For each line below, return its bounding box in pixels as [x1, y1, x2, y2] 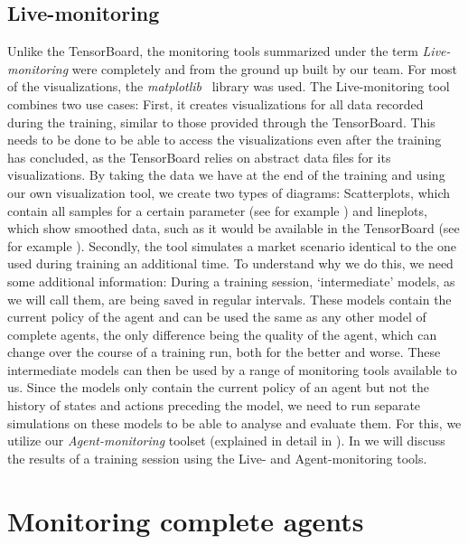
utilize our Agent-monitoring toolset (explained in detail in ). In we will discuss [7, 431, 445, 450]
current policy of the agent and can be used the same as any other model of [7, 307, 426, 326]
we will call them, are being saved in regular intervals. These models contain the [7, 289, 452, 308]
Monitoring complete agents [7, 502, 364, 539]
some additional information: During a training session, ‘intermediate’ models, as [7, 271, 455, 290]
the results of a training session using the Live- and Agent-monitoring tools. [7, 448, 427, 467]
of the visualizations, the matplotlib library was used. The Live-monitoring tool [7, 77, 450, 96]
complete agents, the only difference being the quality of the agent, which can [7, 324, 437, 343]
